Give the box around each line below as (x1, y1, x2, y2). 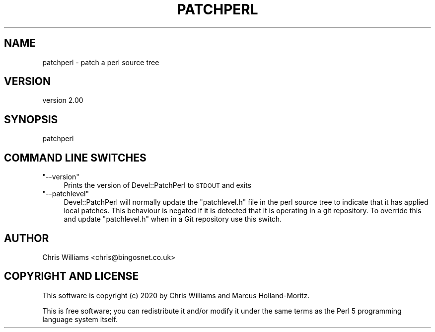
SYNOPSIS (4, 113, 58, 126)
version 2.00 (42, 96, 83, 105)
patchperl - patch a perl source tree (42, 58, 159, 67)
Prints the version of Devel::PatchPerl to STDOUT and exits (64, 181, 252, 190)
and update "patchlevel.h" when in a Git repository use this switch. (64, 215, 282, 224)
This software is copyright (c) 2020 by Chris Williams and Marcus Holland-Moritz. (42, 291, 310, 300)
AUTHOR (4, 232, 49, 245)
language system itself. (42, 315, 118, 324)
